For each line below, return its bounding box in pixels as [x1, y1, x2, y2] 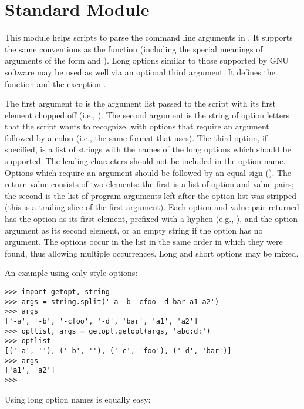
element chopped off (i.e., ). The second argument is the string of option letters [5, 108, 289, 121]
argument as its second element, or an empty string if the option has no [5, 224, 263, 236]
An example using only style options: [5, 267, 138, 279]
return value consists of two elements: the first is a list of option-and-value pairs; [5, 178, 294, 190]
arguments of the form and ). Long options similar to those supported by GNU [5, 54, 289, 66]
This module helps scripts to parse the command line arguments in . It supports [5, 31, 293, 44]
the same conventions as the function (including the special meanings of [5, 42, 263, 55]
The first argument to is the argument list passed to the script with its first [5, 97, 276, 109]
